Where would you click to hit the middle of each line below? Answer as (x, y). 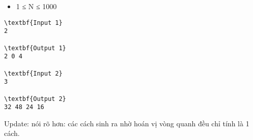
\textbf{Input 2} (33, 73)
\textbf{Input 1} (33, 23)
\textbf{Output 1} (35, 48)
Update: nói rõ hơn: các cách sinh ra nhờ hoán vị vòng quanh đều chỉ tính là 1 (127, 123)
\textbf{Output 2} (35, 99)
